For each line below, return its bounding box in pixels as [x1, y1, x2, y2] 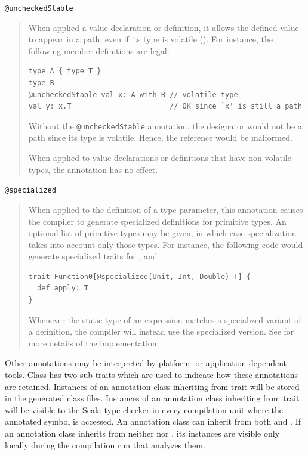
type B [28, 79, 54, 88]
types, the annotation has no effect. [28, 163, 158, 175]
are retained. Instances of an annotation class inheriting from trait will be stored [5, 380, 300, 392]
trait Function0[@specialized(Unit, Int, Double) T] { [28, 272, 251, 281]
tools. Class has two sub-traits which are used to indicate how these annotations [5, 369, 298, 381]
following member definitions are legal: [28, 44, 170, 57]
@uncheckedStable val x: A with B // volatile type [28, 90, 238, 99]
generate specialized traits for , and [28, 250, 158, 262]
